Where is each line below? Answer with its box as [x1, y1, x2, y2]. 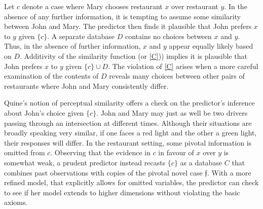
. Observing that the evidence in [50, 147, 151, 158]
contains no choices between [125, 30, 212, 41]
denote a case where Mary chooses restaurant [22, 1, 163, 11]
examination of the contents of [4, 71, 99, 81]
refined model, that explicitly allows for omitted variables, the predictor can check [4, 177, 259, 188]
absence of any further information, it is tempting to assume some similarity [4, 11, 241, 21]
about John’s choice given [4, 107, 84, 118]
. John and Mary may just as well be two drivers [96, 107, 248, 118]
